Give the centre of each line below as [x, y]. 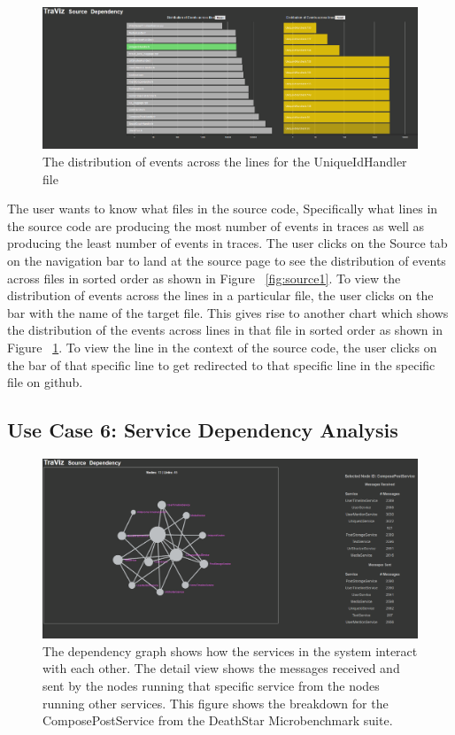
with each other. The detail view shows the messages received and [221, 668]
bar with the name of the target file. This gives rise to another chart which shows [228, 312]
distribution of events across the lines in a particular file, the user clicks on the [220, 295]
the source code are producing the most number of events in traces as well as [216, 225]
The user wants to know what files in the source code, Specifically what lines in [223, 209]
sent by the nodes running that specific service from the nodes [211, 685]
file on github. [45, 382]
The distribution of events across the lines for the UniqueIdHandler [225, 161]
